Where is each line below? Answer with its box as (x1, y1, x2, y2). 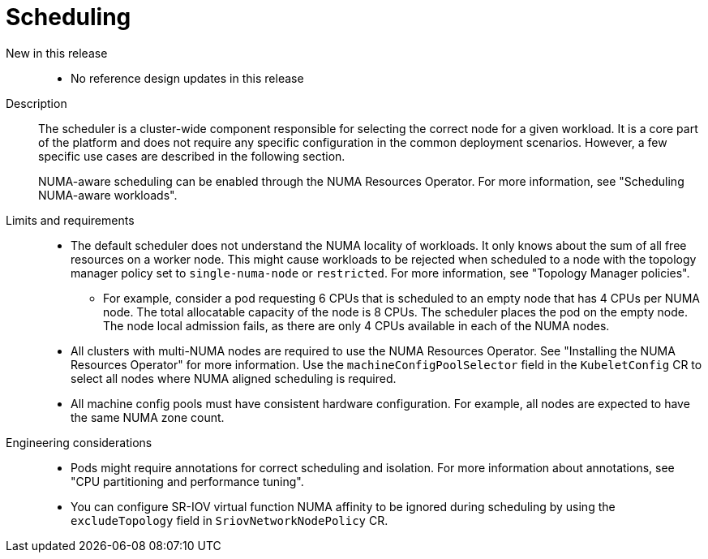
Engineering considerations (6, 435, 152, 449)
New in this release (6, 45, 108, 60)
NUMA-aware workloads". (38, 187, 178, 202)
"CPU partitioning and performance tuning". (71, 474, 304, 488)
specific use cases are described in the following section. (38, 148, 345, 163)
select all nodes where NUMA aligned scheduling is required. (71, 371, 397, 385)
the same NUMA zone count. (71, 410, 225, 424)
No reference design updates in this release (71, 71, 304, 85)
